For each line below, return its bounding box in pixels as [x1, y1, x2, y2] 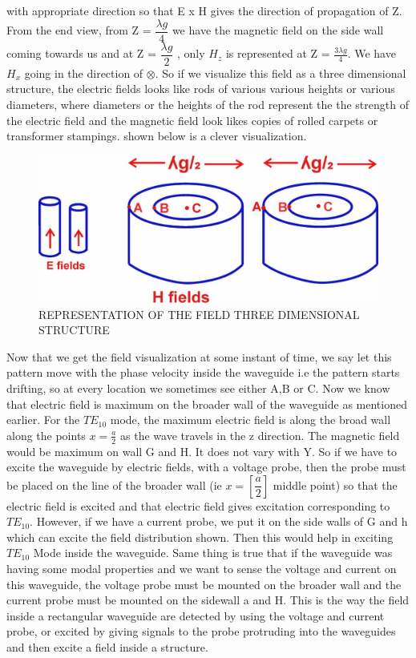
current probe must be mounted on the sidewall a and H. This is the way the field [6, 591, 410, 608]
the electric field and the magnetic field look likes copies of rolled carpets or [6, 111, 378, 128]
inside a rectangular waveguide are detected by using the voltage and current [6, 607, 385, 624]
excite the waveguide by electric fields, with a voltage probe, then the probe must [6, 458, 406, 475]
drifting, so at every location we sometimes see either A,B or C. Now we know [6, 379, 390, 396]
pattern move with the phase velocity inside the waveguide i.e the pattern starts [6, 364, 400, 381]
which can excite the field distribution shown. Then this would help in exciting [6, 528, 394, 545]
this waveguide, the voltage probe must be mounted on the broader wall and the [6, 575, 402, 592]
